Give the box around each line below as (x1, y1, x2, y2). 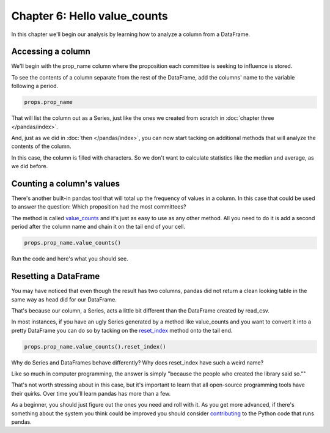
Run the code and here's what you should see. (11, 255, 128, 262)
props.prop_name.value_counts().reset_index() (24, 343, 166, 350)
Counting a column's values (11, 178, 120, 189)
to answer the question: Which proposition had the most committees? (11, 203, 186, 210)
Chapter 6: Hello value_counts (11, 9, 168, 23)
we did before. (11, 163, 48, 170)
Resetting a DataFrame (11, 271, 100, 281)
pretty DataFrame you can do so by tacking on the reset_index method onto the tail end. (11, 327, 233, 334)
